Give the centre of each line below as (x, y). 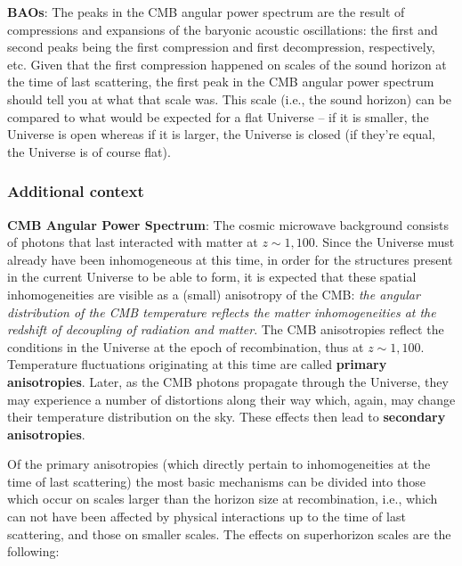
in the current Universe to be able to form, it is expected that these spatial (212, 277)
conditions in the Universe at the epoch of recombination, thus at (186, 346)
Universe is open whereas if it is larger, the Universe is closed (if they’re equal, (222, 134)
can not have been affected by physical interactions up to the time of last (207, 517)
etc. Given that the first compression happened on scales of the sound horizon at (227, 64)
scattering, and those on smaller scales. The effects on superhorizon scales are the (229, 533)
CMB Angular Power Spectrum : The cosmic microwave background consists (228, 224)
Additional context (76, 191)
